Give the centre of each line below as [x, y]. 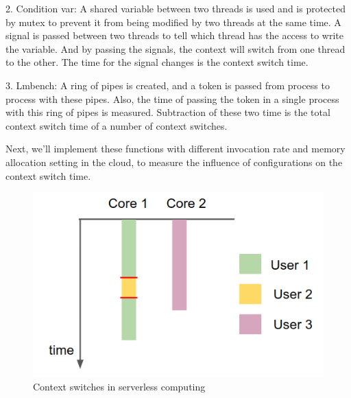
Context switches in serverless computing [119, 386]
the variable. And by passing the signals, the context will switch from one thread [175, 48]
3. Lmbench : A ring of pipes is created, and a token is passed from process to [168, 85]
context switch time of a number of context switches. [117, 125]
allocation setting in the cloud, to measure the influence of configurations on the [174, 162]
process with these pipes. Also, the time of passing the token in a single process [172, 98]
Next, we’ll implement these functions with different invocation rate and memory [175, 149]
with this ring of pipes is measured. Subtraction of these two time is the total [168, 112]
